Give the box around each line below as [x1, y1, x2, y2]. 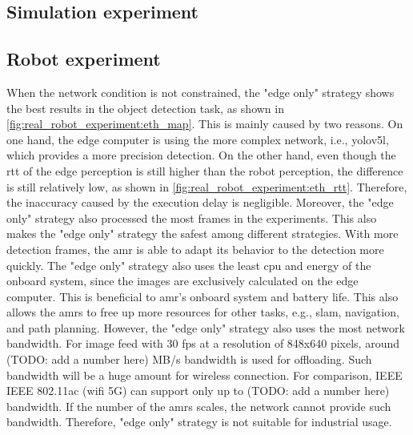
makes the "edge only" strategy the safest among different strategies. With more [6, 225, 399, 242]
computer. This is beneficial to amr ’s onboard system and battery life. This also [6, 288, 399, 304]
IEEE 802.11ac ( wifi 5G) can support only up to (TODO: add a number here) [6, 382, 390, 399]
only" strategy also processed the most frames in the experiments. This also [6, 209, 377, 226]
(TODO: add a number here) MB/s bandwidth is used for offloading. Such [6, 351, 372, 368]
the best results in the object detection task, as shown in [6, 99, 284, 116]
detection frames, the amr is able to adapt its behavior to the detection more [6, 240, 384, 257]
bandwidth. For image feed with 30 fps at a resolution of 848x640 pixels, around [6, 335, 399, 352]
